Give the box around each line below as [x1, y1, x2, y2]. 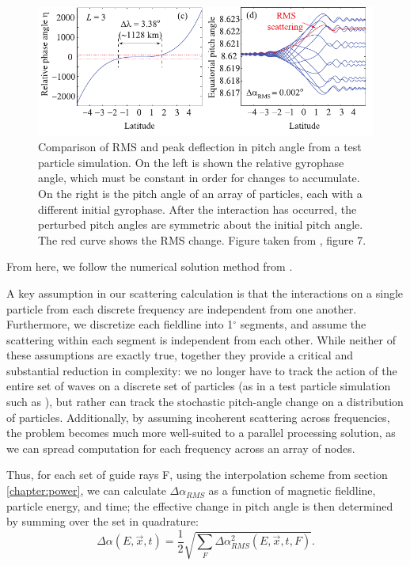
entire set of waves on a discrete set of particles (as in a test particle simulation [6, 378, 391, 394]
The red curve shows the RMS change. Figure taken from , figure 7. [38, 231, 366, 248]
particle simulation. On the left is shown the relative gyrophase [38, 154, 344, 170]
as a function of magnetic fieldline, [208, 482, 376, 499]
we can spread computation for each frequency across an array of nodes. [6, 439, 355, 456]
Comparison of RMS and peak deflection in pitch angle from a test [38, 139, 362, 155]
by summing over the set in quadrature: [6, 513, 199, 530]
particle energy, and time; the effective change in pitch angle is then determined [6, 497, 393, 514]
